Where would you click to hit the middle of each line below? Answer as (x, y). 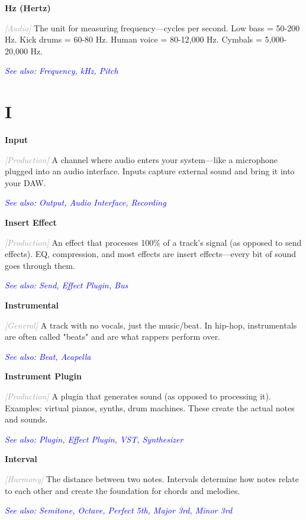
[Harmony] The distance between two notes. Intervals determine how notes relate (152, 478)
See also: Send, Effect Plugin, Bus (67, 285)
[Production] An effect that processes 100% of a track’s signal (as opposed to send (153, 242)
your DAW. (25, 182)
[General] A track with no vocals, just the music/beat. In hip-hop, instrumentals (151, 325)
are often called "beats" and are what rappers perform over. (113, 337)
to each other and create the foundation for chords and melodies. (123, 490)
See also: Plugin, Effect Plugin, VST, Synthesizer (94, 439)
